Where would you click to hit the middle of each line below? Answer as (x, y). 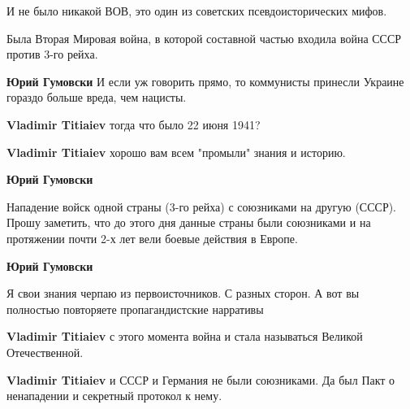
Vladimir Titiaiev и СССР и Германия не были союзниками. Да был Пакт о (201, 379)
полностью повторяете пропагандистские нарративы (135, 309)
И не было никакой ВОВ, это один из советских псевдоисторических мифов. (197, 11)
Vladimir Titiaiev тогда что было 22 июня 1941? (134, 124)
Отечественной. (45, 352)
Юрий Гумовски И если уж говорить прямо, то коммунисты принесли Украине (205, 81)
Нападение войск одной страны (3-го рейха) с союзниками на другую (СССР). (202, 206)
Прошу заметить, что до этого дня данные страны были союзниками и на (189, 222)
